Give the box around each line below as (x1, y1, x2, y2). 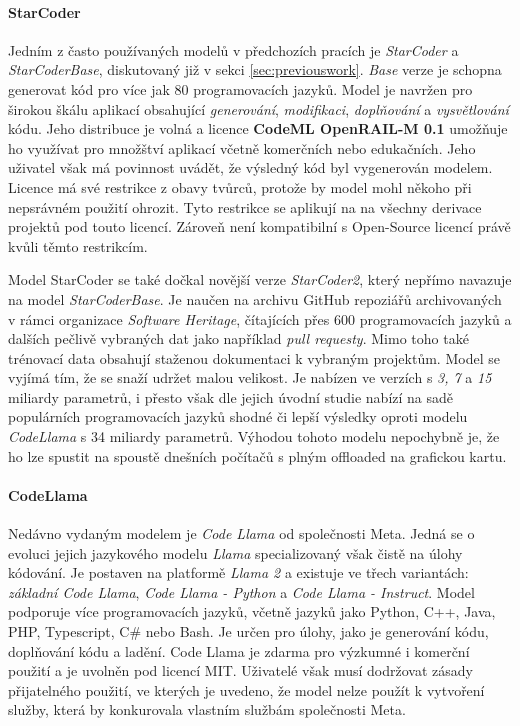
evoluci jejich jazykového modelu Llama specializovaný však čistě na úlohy (8, 542, 463, 563)
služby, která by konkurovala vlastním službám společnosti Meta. (8, 699, 406, 720)
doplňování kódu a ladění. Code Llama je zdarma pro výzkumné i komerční (8, 640, 470, 661)
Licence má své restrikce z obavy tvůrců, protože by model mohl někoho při (8, 176, 472, 197)
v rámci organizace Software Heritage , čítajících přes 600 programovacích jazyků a (8, 308, 512, 329)
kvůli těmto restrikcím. (8, 235, 148, 256)
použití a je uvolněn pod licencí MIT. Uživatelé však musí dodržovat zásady (8, 660, 473, 681)
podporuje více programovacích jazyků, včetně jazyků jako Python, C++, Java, (8, 601, 496, 622)
